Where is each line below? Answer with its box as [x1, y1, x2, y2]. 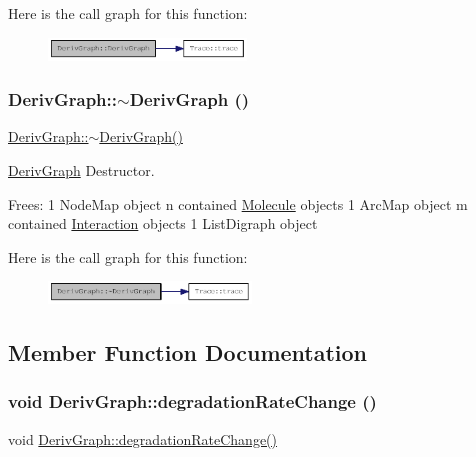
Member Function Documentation [8, 337, 368, 368]
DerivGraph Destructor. [8, 159, 155, 180]
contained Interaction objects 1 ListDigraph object [8, 213, 318, 234]
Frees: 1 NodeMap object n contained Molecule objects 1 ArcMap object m [8, 193, 468, 214]
